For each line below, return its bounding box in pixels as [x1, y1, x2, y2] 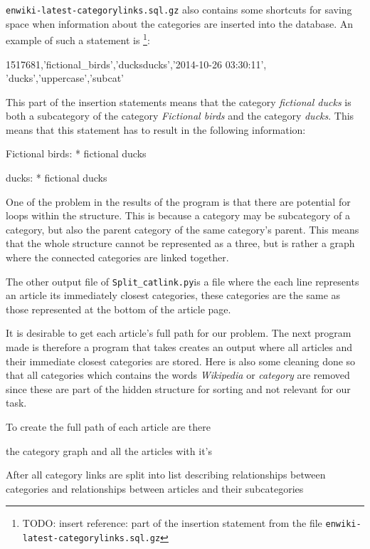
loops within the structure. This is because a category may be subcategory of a [6, 208, 350, 223]
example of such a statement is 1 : [6, 31, 150, 47]
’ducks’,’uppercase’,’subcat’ [6, 70, 124, 85]
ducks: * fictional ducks [6, 170, 107, 185]
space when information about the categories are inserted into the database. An [6, 16, 354, 31]
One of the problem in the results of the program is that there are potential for [6, 194, 351, 209]
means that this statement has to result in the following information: [6, 122, 306, 137]
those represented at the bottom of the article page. [6, 301, 231, 316]
